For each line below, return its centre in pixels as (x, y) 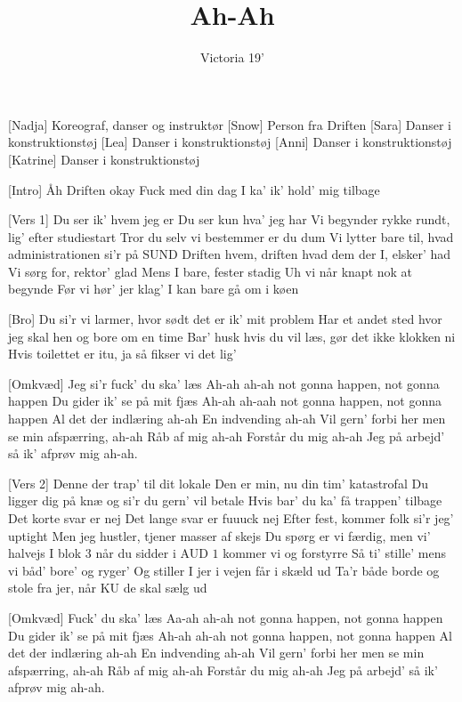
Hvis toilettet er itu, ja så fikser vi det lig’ (122, 354)
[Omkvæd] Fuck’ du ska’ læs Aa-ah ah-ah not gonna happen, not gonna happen (226, 617)
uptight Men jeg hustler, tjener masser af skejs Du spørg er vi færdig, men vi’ (219, 535)
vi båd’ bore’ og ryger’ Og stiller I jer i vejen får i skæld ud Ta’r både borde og (224, 570)
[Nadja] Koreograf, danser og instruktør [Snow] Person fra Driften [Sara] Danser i (230, 124)
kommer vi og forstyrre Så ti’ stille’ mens (334, 553)
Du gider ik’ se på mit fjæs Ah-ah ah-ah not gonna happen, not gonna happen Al (230, 635)
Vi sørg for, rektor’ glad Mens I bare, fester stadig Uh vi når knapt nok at (211, 271)
